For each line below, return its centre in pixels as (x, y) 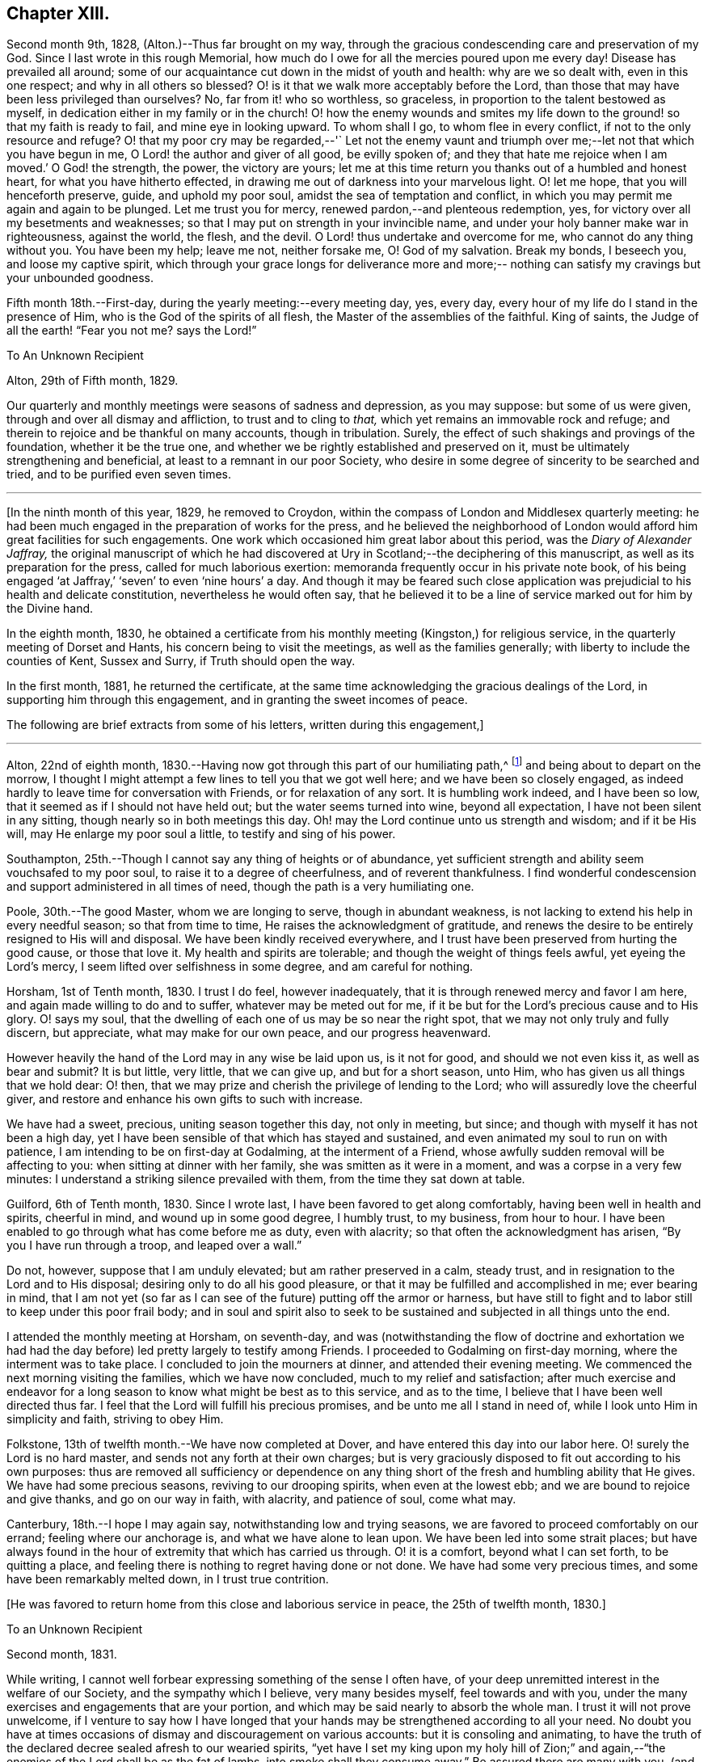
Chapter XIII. (58, 13)
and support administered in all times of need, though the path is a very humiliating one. (240, 887)
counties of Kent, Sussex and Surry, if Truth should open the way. (181, 661)
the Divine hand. (50, 609)
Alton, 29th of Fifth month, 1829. (93, 381)
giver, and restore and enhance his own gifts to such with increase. (185, 1099)
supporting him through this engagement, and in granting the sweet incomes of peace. (237, 700)
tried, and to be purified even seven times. (119, 474)
